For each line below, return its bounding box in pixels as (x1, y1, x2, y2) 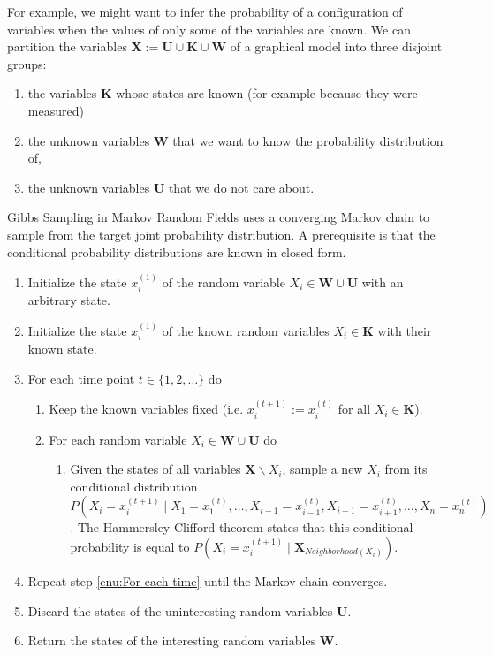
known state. (27, 339, 97, 358)
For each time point (27, 369, 135, 387)
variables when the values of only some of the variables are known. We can (7, 19, 411, 38)
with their (377, 321, 432, 339)
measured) (27, 101, 84, 119)
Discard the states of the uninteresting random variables (27, 601, 333, 620)
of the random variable (162, 272, 285, 291)
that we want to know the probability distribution (172, 131, 444, 149)
